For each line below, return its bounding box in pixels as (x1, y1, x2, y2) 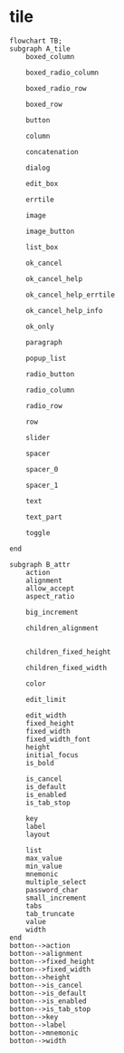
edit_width (25, 710, 67, 720)
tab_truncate (25, 909, 75, 918)
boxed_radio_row (25, 83, 88, 93)
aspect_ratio (25, 591, 75, 600)
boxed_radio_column (25, 68, 100, 77)
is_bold (25, 758, 54, 767)
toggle (25, 528, 51, 537)
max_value (25, 853, 63, 863)
